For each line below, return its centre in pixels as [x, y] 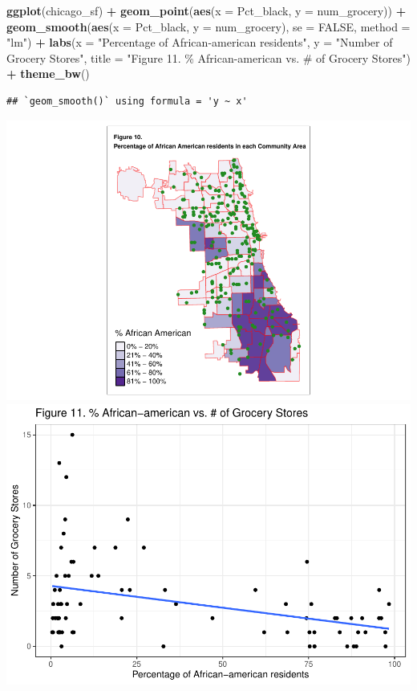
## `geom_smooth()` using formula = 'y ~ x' [127, 101]
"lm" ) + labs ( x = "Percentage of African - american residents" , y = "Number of [200, 42]
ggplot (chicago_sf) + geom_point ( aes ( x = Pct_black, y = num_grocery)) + [206, 10]
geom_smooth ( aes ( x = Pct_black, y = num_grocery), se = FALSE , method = [208, 26]
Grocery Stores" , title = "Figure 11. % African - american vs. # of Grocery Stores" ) [208, 57]
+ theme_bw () [48, 74]
